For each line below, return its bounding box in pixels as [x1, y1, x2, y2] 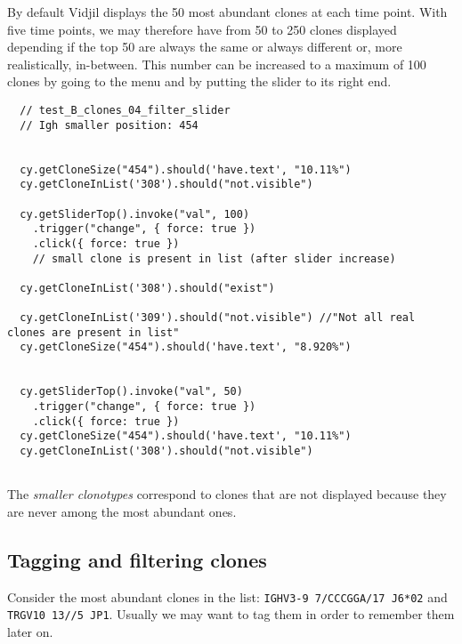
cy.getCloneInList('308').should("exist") [20, 281, 275, 294]
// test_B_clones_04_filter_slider [20, 103, 231, 117]
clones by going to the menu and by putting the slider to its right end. [7, 72, 392, 91]
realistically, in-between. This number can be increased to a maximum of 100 [7, 54, 426, 73]
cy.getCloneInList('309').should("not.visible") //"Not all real [20, 311, 416, 325]
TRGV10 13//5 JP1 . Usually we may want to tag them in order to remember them [7, 605, 455, 624]
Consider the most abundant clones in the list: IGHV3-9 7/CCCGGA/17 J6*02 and [7, 587, 448, 606]
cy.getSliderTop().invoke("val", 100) [20, 207, 250, 221]
